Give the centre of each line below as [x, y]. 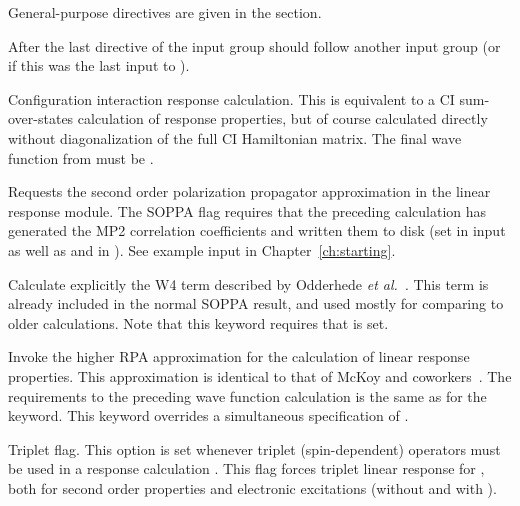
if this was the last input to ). [99, 65]
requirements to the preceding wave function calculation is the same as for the [247, 395]
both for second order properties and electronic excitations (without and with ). [252, 487]
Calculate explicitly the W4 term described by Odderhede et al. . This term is [248, 283]
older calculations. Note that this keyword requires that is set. [198, 322]
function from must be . [81, 157]
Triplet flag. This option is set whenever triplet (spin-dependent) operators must [254, 448]
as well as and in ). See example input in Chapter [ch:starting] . [202, 249]
